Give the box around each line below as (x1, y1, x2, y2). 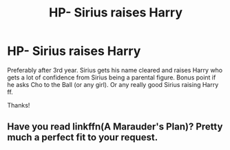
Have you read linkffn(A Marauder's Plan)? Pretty (7, 121, 223, 133)
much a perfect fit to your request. (7, 132, 158, 143)
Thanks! (7, 101, 30, 109)
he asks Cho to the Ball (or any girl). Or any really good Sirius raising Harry (7, 80, 219, 88)
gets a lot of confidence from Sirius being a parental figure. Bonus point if (7, 73, 216, 82)
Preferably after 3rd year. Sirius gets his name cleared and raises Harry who (7, 66, 223, 74)
